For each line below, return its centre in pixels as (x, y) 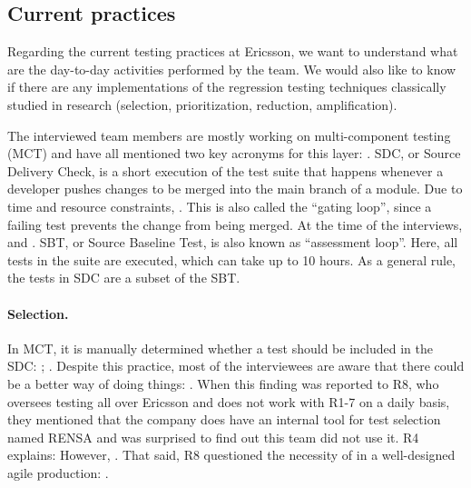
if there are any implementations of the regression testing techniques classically (227, 87)
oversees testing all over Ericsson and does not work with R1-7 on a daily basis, (229, 401)
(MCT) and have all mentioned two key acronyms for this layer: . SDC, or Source (234, 153)
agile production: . (58, 472)
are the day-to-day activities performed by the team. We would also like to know (232, 69)
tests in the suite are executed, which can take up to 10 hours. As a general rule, (231, 259)
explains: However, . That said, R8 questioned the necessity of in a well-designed (231, 455)
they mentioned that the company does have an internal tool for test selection (224, 419)
